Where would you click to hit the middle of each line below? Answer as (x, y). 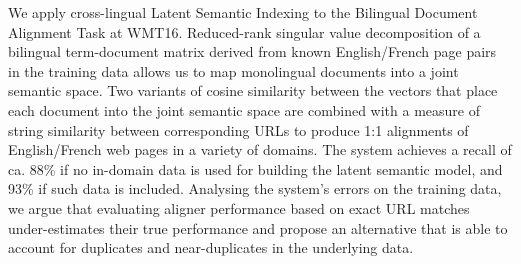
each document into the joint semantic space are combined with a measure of (244, 109)
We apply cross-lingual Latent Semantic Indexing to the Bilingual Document (243, 12)
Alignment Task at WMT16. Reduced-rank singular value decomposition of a (244, 31)
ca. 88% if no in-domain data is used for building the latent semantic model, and (255, 168)
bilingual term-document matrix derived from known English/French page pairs (252, 51)
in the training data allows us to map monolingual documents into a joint (233, 70)
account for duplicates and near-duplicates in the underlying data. (211, 247)
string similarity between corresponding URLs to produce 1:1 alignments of (238, 129)
